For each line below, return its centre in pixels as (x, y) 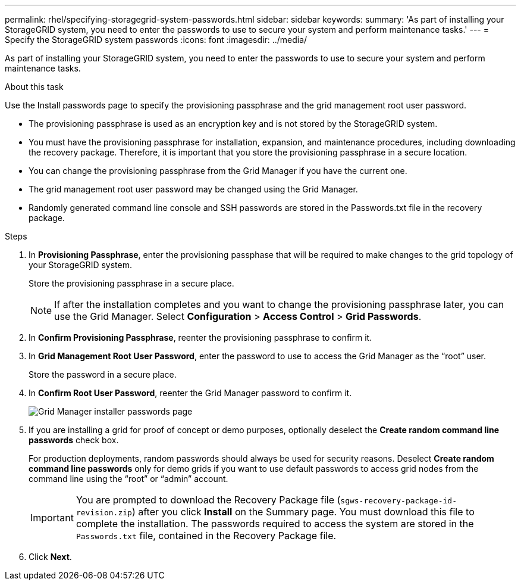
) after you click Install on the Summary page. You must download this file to (303, 512)
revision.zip (104, 513)
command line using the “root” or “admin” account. (128, 479)
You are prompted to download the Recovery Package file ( (208, 500)
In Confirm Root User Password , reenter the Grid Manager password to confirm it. (190, 393)
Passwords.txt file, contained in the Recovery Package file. (206, 536)
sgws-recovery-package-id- (398, 501)
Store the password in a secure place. (103, 374)
